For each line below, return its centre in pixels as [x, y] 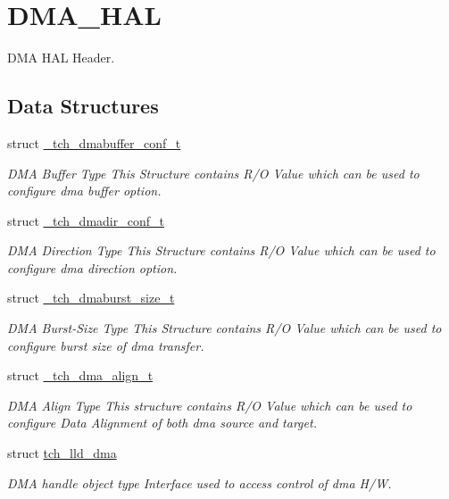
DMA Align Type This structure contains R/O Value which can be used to [210, 405]
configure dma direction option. [92, 267]
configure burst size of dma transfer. [106, 345]
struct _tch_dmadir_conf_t [86, 220]
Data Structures [83, 106]
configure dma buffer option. [84, 191]
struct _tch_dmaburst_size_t [91, 298]
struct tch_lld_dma [62, 453]
